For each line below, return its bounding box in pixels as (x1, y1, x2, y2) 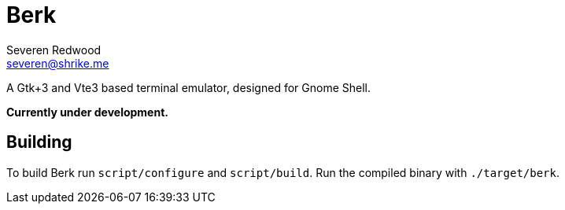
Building (6, 132, 72, 153)
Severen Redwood (6, 42, 102, 57)
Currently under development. (6, 105, 168, 119)
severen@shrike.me (6, 56, 109, 70)
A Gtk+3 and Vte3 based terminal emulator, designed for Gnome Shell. (6, 80, 371, 94)
